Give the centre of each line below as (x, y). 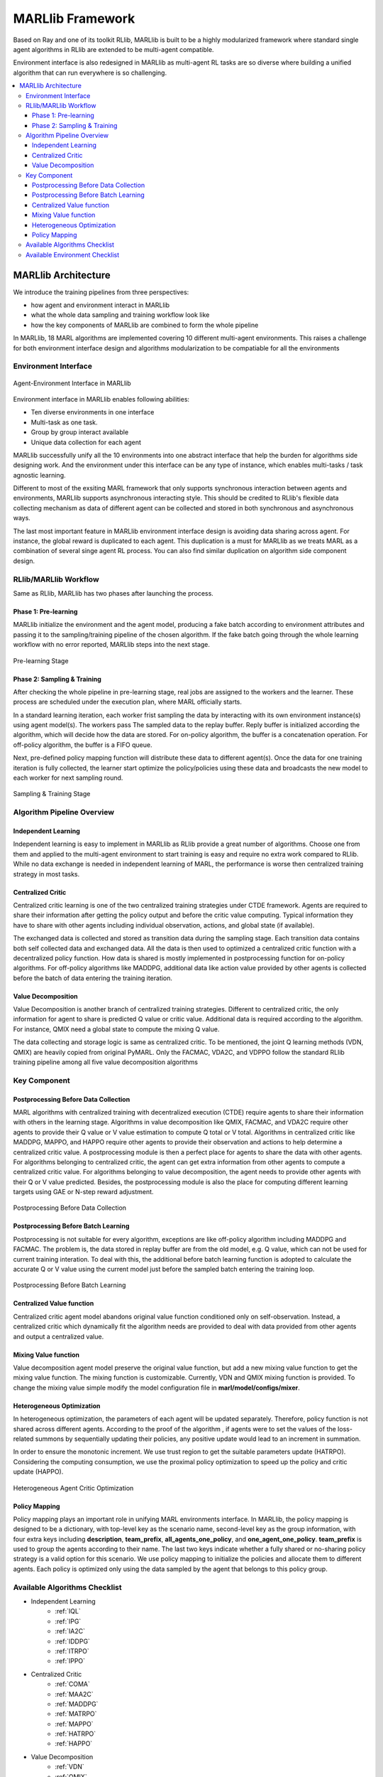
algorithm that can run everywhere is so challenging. (90, 73)
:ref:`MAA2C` (74, 1694)
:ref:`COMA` (72, 1684)
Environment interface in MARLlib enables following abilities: (101, 399)
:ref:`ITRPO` (72, 1651)
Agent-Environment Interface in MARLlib (72, 383)
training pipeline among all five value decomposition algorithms (106, 1062)
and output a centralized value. (59, 1336)
